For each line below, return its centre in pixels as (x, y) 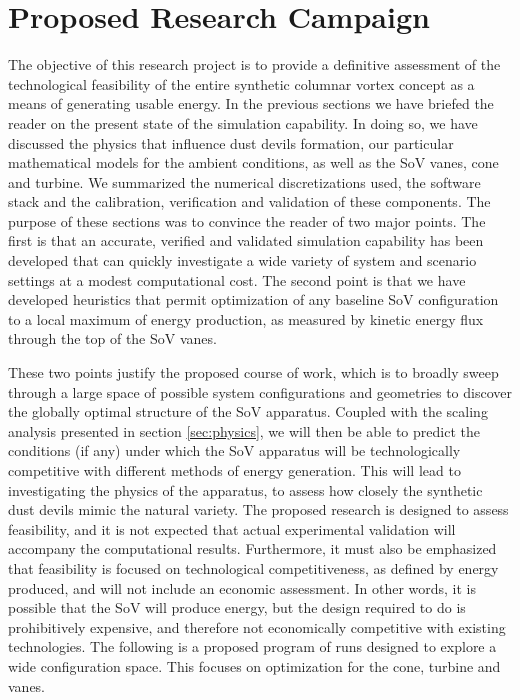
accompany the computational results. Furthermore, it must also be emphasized (252, 548)
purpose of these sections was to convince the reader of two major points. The (247, 220)
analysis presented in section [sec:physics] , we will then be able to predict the (244, 430)
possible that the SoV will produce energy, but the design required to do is (237, 607)
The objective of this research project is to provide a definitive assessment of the (254, 64)
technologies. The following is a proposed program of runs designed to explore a (252, 646)
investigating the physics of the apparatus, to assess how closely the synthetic (245, 489)
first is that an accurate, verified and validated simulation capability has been (246, 240)
